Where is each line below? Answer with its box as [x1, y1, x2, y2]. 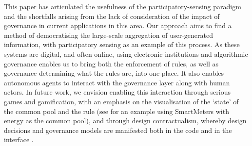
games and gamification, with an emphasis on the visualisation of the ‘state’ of [4, 96, 239, 106]
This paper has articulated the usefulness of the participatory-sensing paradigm [4, 1, 241, 11]
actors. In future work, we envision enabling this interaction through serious [4, 87, 231, 97]
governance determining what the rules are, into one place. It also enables [4, 68, 224, 78]
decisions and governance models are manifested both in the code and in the [4, 125, 232, 135]
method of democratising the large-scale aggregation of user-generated [4, 30, 213, 40]
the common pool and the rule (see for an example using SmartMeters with [4, 106, 229, 116]
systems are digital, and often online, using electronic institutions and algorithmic [4, 49, 248, 59]
